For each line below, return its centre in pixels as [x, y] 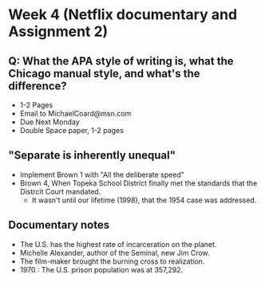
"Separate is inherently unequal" [92, 156]
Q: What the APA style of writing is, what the [121, 61]
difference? [38, 86]
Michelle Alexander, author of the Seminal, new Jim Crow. [115, 253]
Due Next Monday [49, 122]
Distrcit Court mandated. [60, 191]
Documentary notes [59, 225]
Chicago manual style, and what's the [104, 73]
